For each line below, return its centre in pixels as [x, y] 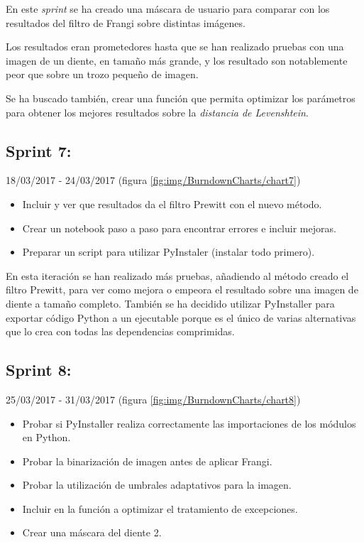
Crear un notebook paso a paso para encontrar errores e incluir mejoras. [179, 228]
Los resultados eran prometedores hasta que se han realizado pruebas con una [175, 47]
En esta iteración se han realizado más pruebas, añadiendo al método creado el [177, 275]
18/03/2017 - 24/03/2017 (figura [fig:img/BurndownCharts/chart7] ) [153, 180]
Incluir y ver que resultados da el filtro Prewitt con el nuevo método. [172, 204]
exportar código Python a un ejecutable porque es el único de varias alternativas [181, 317]
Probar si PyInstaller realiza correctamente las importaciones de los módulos [189, 423]
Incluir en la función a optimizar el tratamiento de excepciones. [160, 508]
